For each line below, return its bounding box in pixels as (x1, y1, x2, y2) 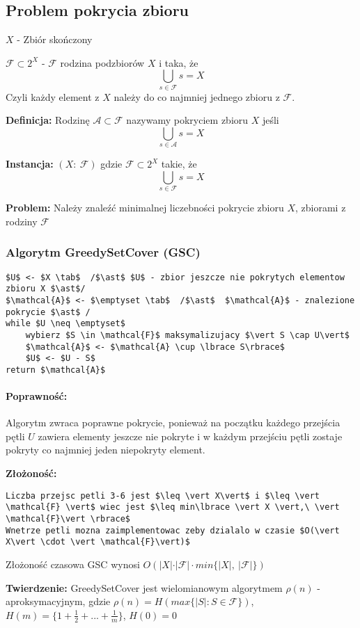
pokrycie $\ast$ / (6, 307, 91, 317)
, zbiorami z (295, 200, 346, 215)
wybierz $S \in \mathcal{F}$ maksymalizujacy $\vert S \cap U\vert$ (25, 330, 350, 340)
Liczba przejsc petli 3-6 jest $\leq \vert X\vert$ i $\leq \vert (6, 490, 320, 501)
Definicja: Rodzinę (6, 113, 90, 127)
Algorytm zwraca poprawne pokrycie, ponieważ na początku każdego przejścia (6, 415, 341, 430)
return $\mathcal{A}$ (6, 364, 106, 375)
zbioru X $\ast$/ (6, 284, 86, 294)
